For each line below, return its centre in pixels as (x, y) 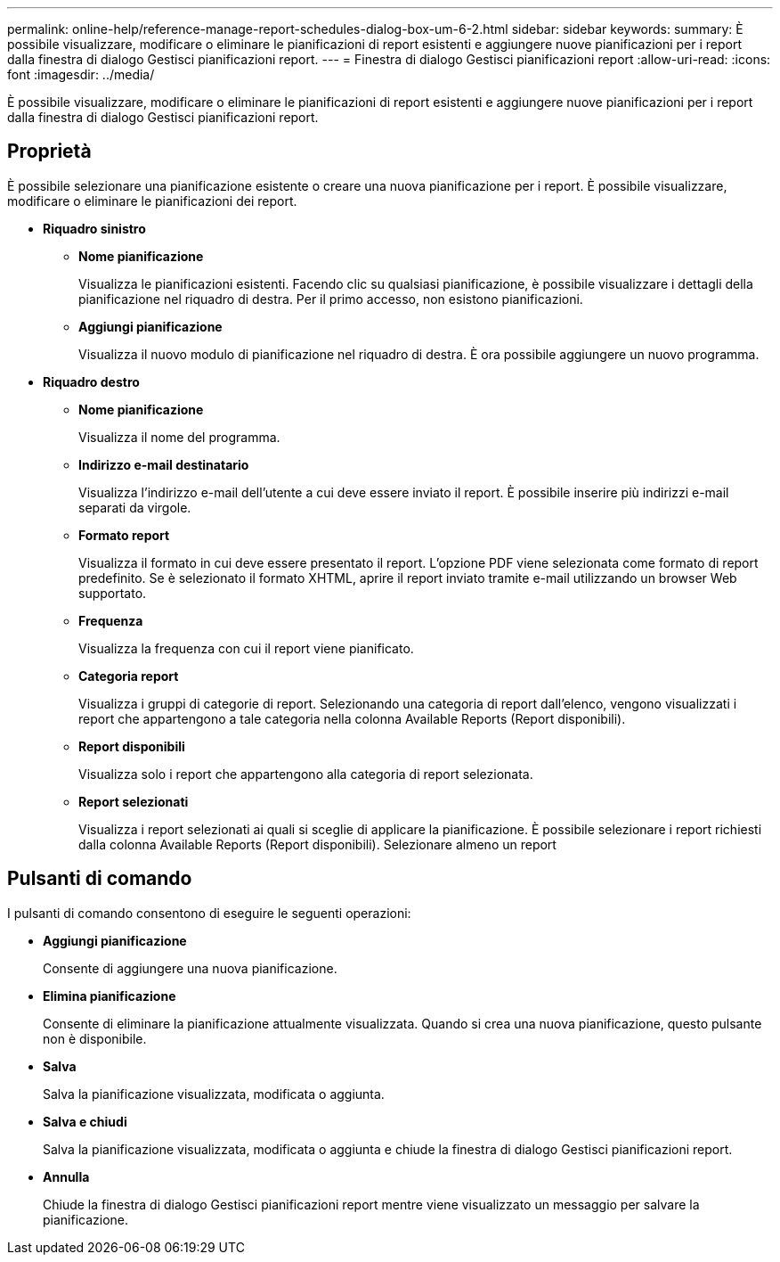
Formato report (124, 535)
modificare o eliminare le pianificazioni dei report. (152, 201)
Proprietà (49, 152)
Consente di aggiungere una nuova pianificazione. (190, 968)
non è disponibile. (95, 1038)
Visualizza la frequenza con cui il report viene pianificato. (246, 648)
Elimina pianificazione (110, 996)
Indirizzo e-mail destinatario (164, 464)
